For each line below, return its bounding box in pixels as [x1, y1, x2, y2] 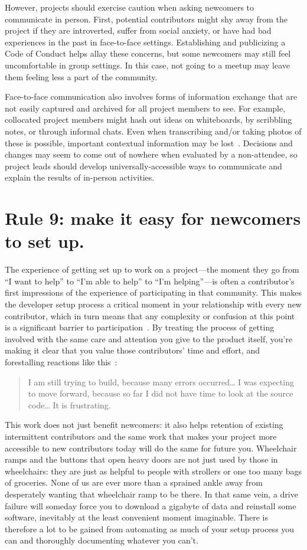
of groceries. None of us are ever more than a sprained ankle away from [5, 476, 263, 489]
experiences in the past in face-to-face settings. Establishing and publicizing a [5, 35, 286, 48]
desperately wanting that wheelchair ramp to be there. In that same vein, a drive [5, 487, 298, 500]
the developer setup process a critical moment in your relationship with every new [5, 298, 302, 310]
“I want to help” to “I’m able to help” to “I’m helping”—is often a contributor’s [5, 274, 295, 287]
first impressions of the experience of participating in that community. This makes [5, 286, 302, 299]
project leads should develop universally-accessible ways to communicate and [5, 159, 282, 172]
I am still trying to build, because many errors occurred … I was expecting [28, 375, 294, 388]
